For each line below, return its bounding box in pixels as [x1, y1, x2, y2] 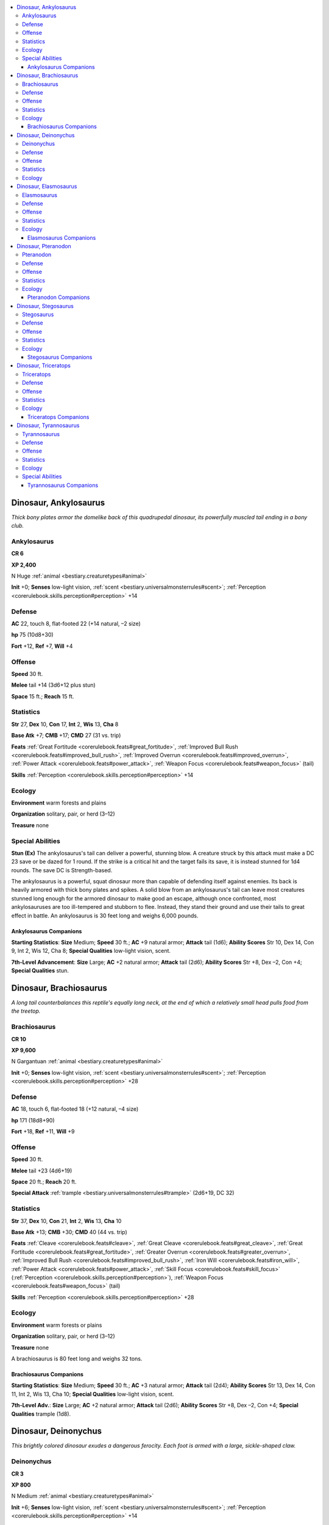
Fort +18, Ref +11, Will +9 [11, 1128, 76, 1135]
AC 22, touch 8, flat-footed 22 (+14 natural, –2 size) [11, 620, 141, 628]
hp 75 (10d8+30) [11, 631, 54, 639]
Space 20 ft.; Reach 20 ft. [11, 1178, 77, 1186]
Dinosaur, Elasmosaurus [16, 183, 77, 190]
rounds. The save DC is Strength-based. [11, 866, 113, 874]
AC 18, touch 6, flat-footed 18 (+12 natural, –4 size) [11, 1105, 139, 1113]
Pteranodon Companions [27, 293, 90, 301]
